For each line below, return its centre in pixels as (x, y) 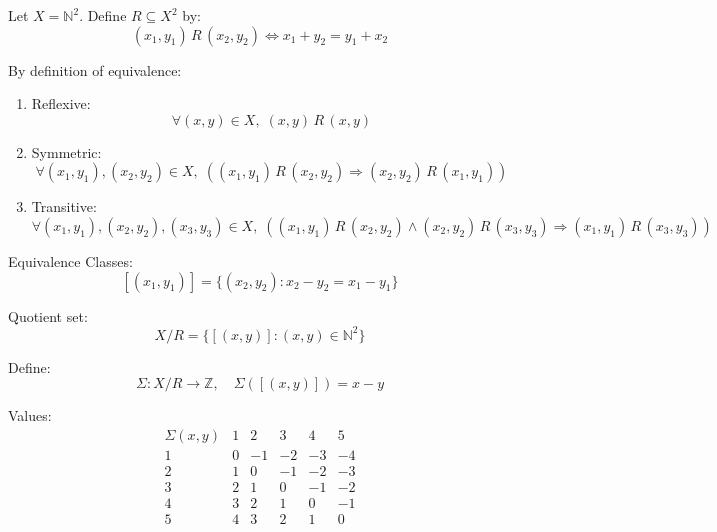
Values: (30, 415)
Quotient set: (48, 315)
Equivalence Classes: (70, 260)
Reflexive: (61, 103)
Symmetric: (66, 151)
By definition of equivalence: (95, 69)
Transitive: (64, 206)
